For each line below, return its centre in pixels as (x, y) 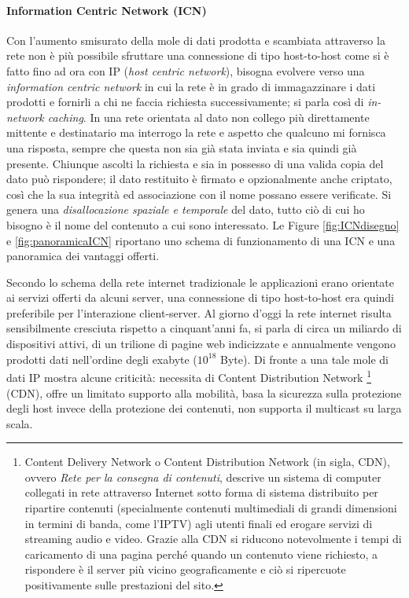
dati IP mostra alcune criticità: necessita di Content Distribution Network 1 (189, 376)
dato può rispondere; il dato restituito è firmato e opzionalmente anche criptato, (199, 179)
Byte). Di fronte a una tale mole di (304, 359)
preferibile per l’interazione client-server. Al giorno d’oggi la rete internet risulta (199, 312)
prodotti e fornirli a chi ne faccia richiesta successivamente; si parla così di (185, 102)
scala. (20, 423)
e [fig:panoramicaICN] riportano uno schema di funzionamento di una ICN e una (201, 240)
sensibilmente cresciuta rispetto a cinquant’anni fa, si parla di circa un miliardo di (204, 328)
